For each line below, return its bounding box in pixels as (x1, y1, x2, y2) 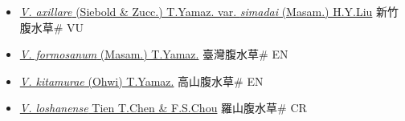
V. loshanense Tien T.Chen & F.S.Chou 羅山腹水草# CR (19, 99, 307, 116)
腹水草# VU (19, 18, 84, 35)
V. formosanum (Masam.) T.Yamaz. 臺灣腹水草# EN (19, 46, 288, 63)
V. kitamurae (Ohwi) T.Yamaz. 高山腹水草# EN (19, 72, 264, 89)
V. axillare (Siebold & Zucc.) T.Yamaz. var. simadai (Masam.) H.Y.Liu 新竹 (19, 3, 399, 19)
